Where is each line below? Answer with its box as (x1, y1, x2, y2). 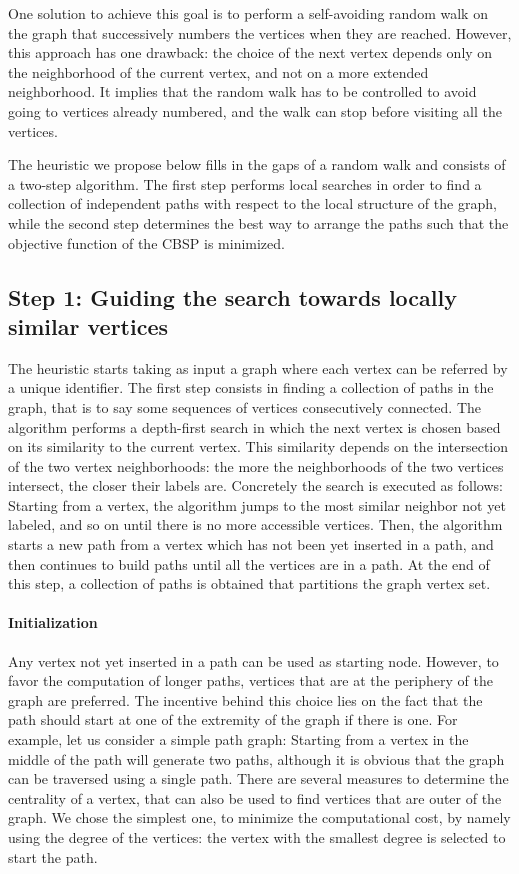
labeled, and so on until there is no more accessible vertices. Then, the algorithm (8, 514, 503, 535)
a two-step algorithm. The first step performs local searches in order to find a (8, 173, 482, 194)
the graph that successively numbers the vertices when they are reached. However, (8, 22, 512, 43)
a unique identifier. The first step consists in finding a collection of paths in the (8, 377, 494, 398)
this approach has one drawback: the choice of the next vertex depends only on (8, 42, 493, 63)
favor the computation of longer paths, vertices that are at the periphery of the (8, 670, 493, 691)
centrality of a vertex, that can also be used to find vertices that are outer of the (8, 787, 502, 808)
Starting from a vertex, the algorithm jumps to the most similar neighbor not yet (8, 494, 506, 515)
